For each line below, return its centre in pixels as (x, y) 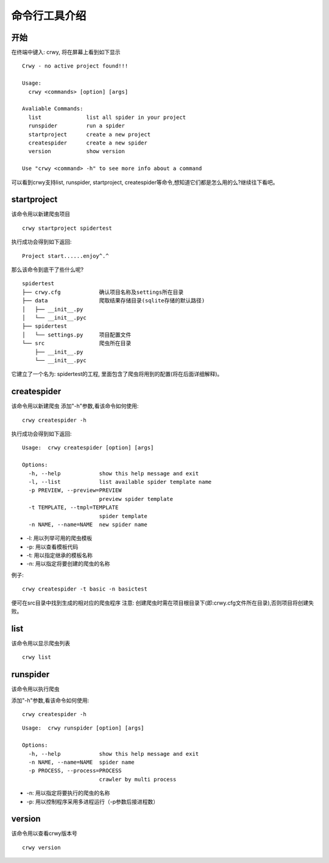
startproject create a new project (90, 134)
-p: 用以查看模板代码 (52, 547)
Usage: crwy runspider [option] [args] (83, 728)
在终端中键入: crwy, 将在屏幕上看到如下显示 (66, 52)
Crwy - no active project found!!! (75, 66)
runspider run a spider (76, 126)
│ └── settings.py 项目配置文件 (77, 335)
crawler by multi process (138, 779)
